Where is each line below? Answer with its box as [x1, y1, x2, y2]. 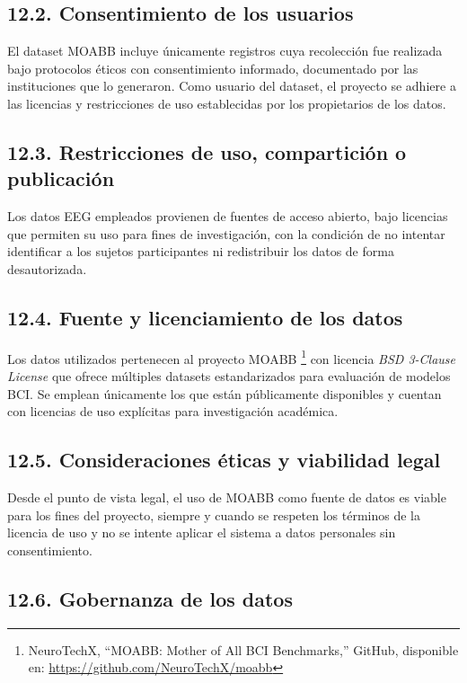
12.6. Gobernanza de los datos [7, 584, 293, 612]
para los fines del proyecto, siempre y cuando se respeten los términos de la [7, 505, 420, 524]
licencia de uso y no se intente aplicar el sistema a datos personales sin [7, 523, 396, 542]
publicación [7, 164, 115, 192]
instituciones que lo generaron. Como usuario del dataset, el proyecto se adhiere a [7, 76, 456, 95]
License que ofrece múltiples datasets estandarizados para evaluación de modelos [7, 367, 451, 385]
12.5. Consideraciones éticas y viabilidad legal [7, 446, 441, 474]
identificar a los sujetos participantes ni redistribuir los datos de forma [7, 242, 394, 261]
